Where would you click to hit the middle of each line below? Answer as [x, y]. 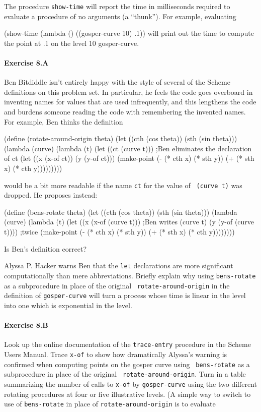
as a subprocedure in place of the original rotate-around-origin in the [117, 285]
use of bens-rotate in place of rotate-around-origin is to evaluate [110, 404]
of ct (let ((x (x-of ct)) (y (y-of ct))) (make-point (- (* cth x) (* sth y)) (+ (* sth [129, 158]
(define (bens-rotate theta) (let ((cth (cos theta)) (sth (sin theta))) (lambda [121, 212]
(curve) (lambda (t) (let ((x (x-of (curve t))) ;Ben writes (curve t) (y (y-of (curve [129, 222]
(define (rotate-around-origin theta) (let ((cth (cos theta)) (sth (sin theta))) [121, 138]
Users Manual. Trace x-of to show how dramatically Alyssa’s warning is [116, 354]
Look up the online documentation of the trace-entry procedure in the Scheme [127, 344]
